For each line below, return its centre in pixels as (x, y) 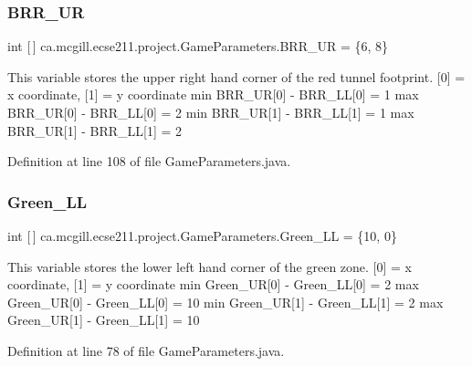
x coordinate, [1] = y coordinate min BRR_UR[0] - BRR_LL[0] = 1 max (213, 94)
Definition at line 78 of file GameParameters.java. (146, 350)
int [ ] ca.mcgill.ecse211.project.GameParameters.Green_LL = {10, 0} (202, 235)
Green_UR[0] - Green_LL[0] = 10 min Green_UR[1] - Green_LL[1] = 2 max (226, 302)
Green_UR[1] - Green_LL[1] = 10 (104, 320)
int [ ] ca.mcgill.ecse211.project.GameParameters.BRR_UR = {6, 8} (198, 46)
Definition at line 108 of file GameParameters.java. (149, 161)
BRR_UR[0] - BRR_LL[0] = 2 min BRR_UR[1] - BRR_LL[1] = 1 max (211, 112)
